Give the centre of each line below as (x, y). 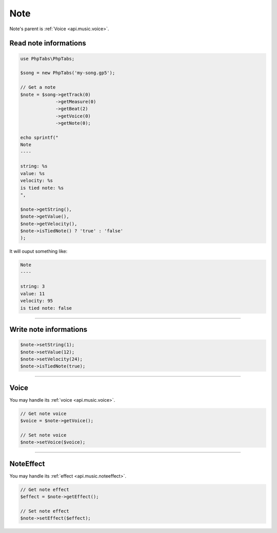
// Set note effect (45, 511)
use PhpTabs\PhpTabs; (47, 58)
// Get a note (38, 87)
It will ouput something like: (38, 251)
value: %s (33, 173)
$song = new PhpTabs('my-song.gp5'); (68, 73)
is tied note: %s (42, 188)
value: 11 (33, 293)
